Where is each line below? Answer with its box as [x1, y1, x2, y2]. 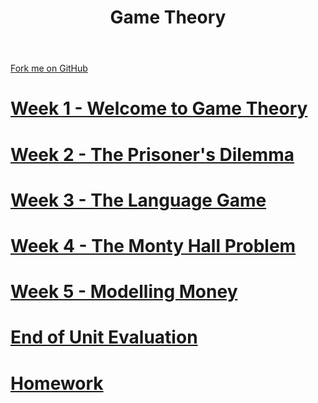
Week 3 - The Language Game [10, 189, 267, 211]
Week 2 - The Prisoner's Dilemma [10, 143, 295, 166]
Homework [10, 372, 104, 395]
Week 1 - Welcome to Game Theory [10, 97, 308, 120]
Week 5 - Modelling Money [10, 281, 238, 303]
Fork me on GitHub [10, 62, 88, 75]
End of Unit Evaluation [10, 326, 198, 349]
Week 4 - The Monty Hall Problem [10, 234, 297, 257]
